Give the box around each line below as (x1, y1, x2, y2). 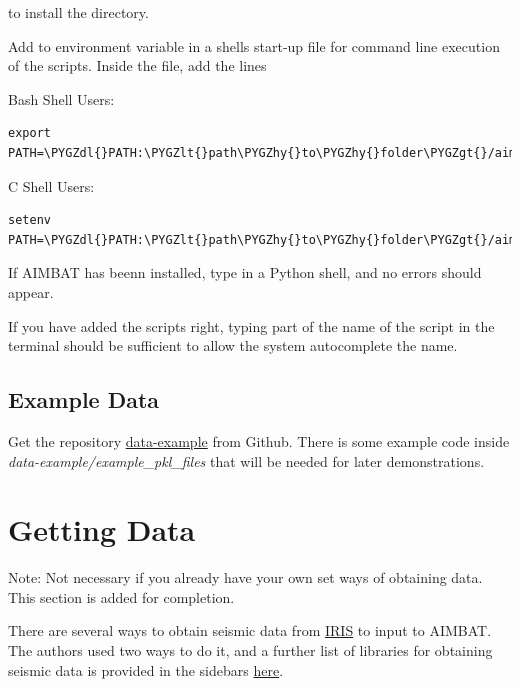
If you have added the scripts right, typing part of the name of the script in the (8, 315, 495, 336)
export (8, 126, 51, 141)
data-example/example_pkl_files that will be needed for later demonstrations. (8, 450, 485, 471)
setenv (8, 213, 51, 228)
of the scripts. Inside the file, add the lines (8, 55, 267, 76)
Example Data (8, 384, 160, 415)
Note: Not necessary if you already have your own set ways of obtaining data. (8, 567, 483, 588)
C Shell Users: (8, 175, 95, 196)
